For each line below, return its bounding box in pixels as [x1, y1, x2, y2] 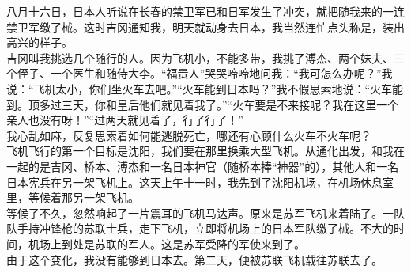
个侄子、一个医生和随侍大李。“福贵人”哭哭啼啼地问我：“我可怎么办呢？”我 [6, 65, 393, 82]
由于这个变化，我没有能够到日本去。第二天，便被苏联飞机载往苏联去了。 [6, 251, 383, 267]
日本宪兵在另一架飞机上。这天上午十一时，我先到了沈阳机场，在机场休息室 [6, 173, 394, 190]
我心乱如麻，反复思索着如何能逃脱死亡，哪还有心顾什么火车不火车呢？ [6, 127, 371, 143]
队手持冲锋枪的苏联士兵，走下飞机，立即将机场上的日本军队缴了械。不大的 [6, 220, 394, 237]
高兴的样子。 [6, 34, 73, 51]
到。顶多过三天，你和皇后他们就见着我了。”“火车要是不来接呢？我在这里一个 [6, 96, 399, 112]
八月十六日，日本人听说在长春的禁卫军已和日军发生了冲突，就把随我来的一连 [6, 3, 405, 19]
